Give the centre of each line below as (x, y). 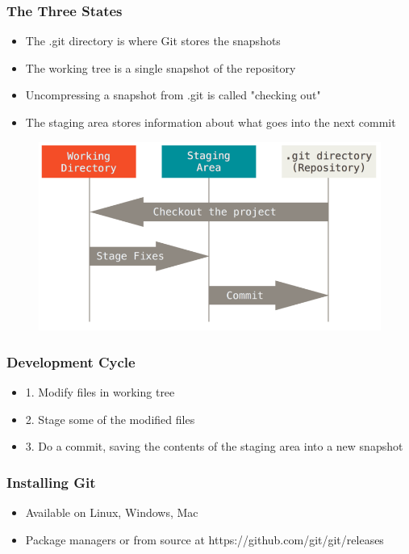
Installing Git (51, 482)
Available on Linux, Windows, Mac (112, 512)
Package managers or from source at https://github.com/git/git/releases (204, 539)
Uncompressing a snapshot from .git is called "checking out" (173, 95)
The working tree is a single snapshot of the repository (161, 67)
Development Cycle (71, 361)
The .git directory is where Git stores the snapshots (153, 41)
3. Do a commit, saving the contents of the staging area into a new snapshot (214, 446)
